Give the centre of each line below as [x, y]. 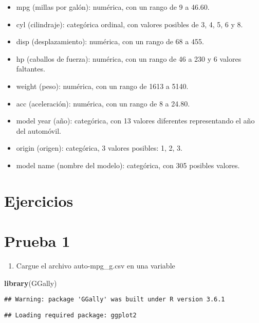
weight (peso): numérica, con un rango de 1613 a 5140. [102, 86]
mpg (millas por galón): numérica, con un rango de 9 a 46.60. [113, 7]
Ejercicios [39, 200]
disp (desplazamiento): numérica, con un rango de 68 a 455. [110, 41]
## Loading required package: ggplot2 [70, 315]
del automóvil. [39, 130]
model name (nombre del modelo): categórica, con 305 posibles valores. [128, 165]
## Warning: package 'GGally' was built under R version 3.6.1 [115, 300]
